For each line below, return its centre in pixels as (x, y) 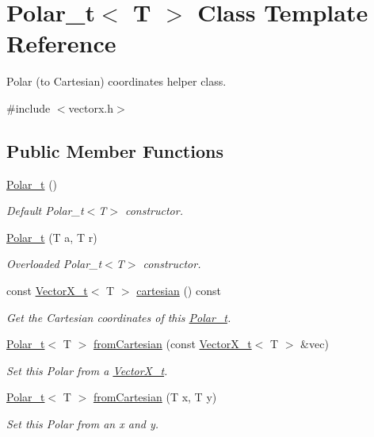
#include (29, 107)
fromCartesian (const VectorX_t (172, 344)
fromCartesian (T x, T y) (155, 397)
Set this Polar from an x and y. (83, 424)
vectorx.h (91, 107)
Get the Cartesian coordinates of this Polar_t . (119, 317)
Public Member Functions (115, 150)
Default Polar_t (45, 211)
